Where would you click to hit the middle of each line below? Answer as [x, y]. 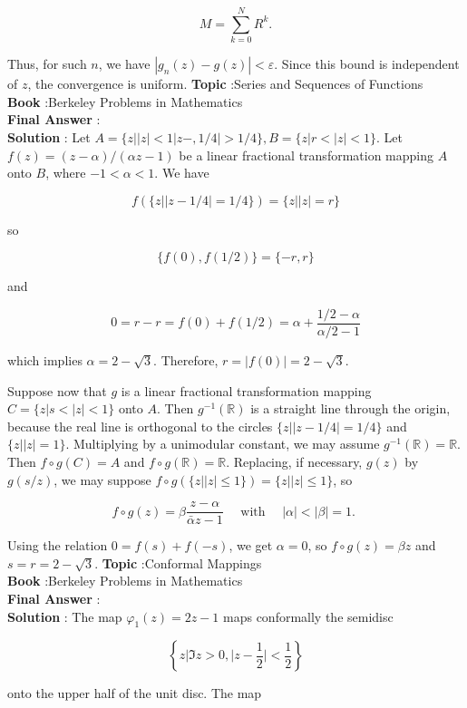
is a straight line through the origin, [350, 408]
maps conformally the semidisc [308, 616]
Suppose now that [57, 390]
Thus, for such [47, 64]
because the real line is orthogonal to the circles [140, 426]
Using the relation [58, 545]
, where [66, 173]
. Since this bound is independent [367, 64]
